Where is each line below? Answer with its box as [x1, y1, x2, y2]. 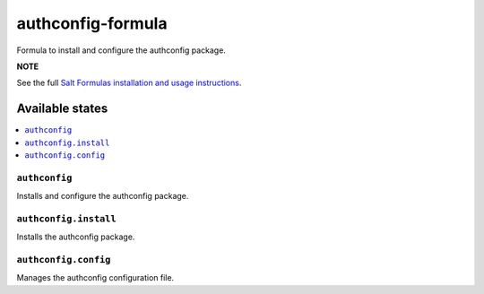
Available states [16, 101, 108, 117]
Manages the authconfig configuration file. [16, 272, 175, 283]
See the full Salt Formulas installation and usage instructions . [16, 77, 242, 89]
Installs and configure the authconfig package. [16, 191, 189, 202]
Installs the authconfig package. [16, 231, 135, 242]
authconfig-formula [16, 13, 168, 33]
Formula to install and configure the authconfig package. [16, 45, 226, 56]
